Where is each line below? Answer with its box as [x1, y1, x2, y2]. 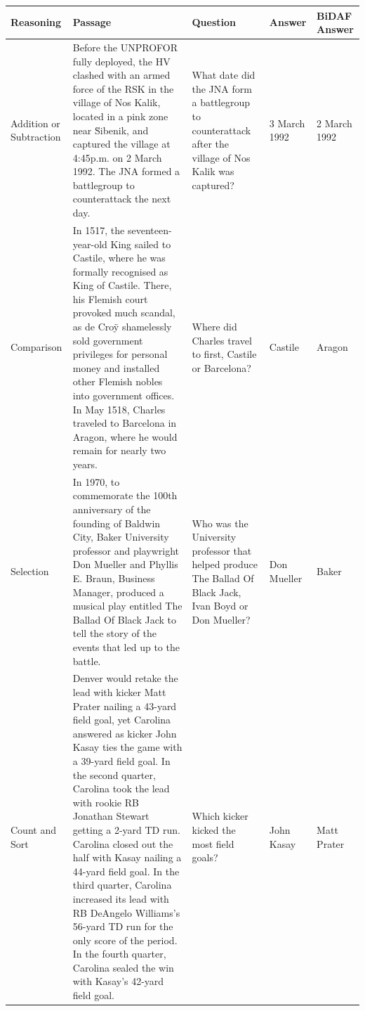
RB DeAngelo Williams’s [72, 905, 180, 920]
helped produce [192, 557, 258, 572]
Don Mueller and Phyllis [72, 557, 178, 572]
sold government [72, 333, 143, 347]
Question [192, 15, 237, 30]
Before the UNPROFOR [72, 39, 178, 54]
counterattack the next [72, 191, 171, 206]
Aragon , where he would [72, 429, 178, 444]
